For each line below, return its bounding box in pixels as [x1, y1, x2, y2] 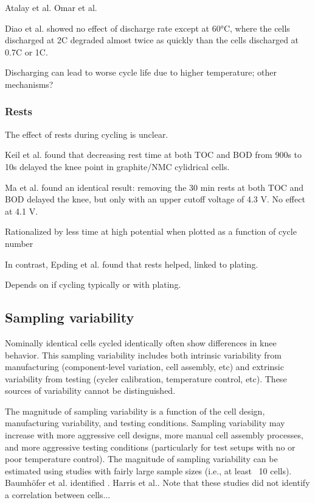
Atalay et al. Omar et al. [5, 1, 97, 13]
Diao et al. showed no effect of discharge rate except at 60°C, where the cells [5, 21, 290, 34]
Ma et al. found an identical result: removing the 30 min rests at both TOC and [5, 180, 304, 193]
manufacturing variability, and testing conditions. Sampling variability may [5, 416, 285, 429]
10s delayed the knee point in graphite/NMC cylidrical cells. [5, 160, 230, 173]
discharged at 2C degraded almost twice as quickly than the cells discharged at [5, 34, 299, 46]
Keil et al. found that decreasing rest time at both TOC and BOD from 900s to [5, 148, 302, 161]
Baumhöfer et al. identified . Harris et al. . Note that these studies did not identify [5, 476, 310, 489]
